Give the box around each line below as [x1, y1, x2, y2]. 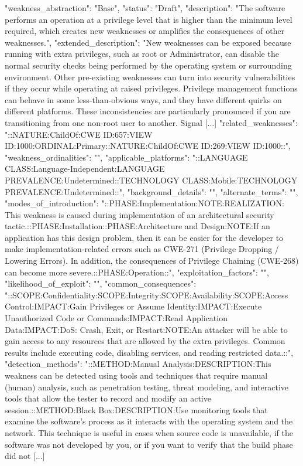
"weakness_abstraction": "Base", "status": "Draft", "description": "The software [5, 2, 285, 13]
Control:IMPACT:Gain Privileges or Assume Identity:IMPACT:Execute [5, 300, 262, 312]
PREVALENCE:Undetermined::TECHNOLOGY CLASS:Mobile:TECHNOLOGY [5, 174, 298, 186]
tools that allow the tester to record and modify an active [5, 392, 211, 404]
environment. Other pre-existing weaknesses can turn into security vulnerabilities [5, 70, 295, 83]
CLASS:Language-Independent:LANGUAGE [5, 162, 165, 175]
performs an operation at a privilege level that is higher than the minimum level [5, 13, 292, 25]
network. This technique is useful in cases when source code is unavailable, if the [5, 426, 293, 438]
